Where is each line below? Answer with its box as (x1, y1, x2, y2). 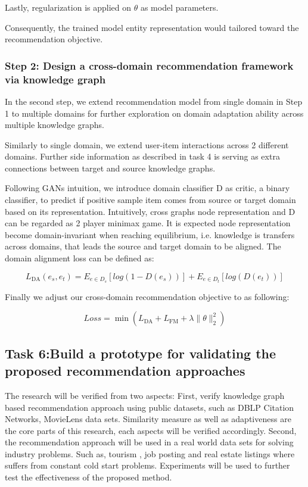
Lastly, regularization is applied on (5, 1, 132, 13)
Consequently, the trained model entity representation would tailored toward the (5, 21, 299, 33)
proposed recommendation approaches (5, 361, 245, 380)
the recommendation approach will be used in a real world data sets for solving (5, 436, 294, 448)
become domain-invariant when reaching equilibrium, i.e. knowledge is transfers (5, 228, 295, 241)
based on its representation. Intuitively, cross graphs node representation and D (5, 205, 295, 217)
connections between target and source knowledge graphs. (5, 161, 216, 174)
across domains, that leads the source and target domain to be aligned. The (5, 240, 281, 252)
